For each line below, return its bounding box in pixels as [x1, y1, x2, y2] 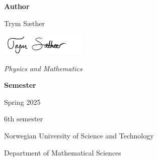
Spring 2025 [4, 96, 41, 107]
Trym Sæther [4, 18, 45, 28]
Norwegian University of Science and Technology [4, 130, 154, 140]
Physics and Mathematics [4, 63, 83, 73]
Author [4, 1, 30, 11]
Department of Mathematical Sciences [4, 147, 121, 157]
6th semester [4, 113, 43, 124]
